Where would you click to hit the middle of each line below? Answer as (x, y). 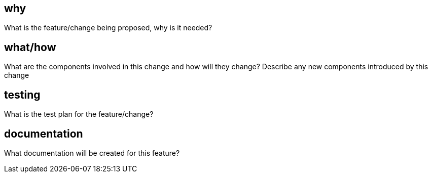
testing (22, 95)
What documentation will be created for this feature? (92, 153)
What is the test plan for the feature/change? (79, 114)
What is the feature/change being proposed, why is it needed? (108, 28)
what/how (30, 47)
